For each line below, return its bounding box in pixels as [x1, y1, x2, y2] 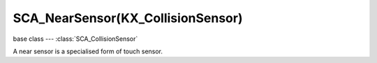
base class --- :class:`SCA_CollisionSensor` [13, 35, 138, 43]
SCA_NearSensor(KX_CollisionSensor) [13, 10, 243, 26]
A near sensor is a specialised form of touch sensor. [13, 47, 163, 55]
